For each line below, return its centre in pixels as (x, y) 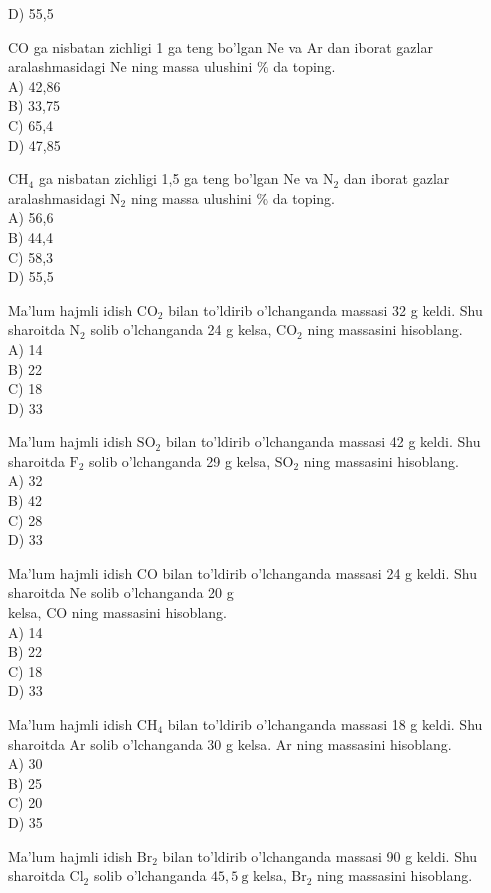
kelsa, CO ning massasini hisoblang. (117, 612)
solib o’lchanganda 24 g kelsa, (181, 329)
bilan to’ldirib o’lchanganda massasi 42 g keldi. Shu (323, 441)
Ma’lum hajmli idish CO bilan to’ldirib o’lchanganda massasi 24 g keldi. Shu (243, 572)
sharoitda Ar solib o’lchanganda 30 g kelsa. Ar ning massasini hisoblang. (230, 743)
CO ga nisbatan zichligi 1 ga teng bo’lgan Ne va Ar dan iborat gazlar (220, 46)
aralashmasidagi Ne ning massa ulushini (130, 66)
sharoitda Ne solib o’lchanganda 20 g (121, 592)
